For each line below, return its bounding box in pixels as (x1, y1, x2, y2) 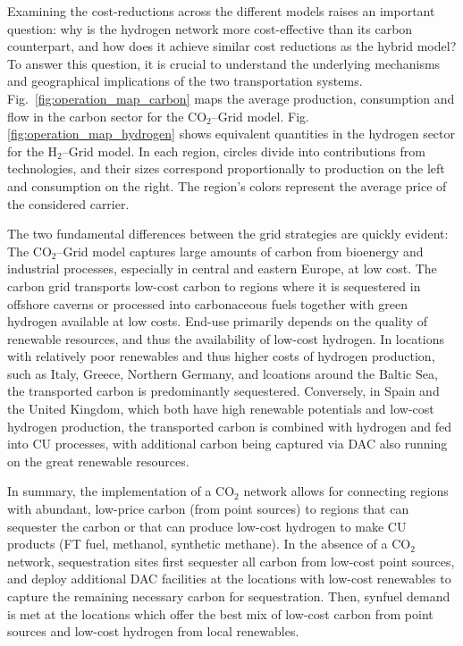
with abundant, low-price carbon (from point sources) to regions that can (7, 499, 409, 518)
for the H (7, 141, 58, 160)
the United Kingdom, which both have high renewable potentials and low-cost (7, 399, 434, 418)
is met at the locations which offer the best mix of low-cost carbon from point (7, 604, 434, 623)
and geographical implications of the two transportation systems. (7, 71, 363, 90)
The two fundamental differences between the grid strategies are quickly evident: (7, 224, 449, 243)
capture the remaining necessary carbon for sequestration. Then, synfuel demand (7, 587, 450, 605)
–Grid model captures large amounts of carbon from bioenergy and (56, 241, 424, 260)
